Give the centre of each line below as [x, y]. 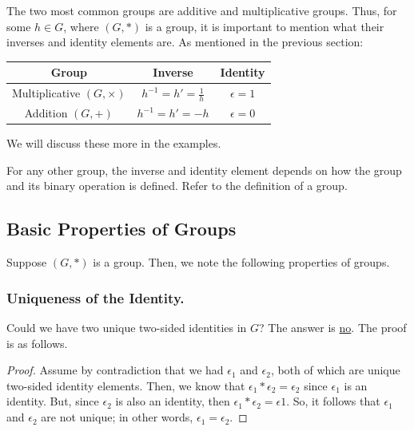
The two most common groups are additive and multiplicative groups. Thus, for [202, 10]
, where [81, 26]
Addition [46, 113]
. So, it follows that [333, 401]
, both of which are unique [335, 370]
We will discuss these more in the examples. [114, 143]
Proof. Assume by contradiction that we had [115, 370]
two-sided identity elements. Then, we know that [126, 385]
